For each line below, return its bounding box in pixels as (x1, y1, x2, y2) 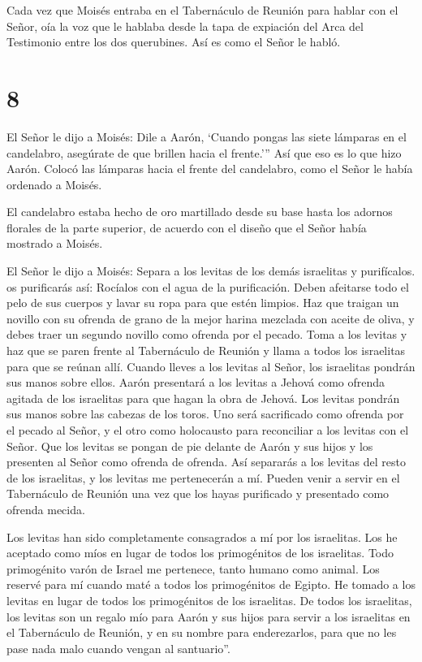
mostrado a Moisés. (6, 235, 103, 252)
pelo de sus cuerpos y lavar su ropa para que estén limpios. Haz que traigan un (6, 294, 399, 311)
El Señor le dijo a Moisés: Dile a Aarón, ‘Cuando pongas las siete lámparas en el (6, 128, 407, 145)
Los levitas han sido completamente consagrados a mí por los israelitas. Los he (6, 528, 398, 545)
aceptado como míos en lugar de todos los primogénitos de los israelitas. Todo (6, 544, 394, 561)
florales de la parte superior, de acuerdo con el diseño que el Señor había (6, 219, 367, 236)
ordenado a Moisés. (6, 175, 102, 193)
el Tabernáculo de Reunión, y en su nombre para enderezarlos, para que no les (6, 624, 397, 641)
